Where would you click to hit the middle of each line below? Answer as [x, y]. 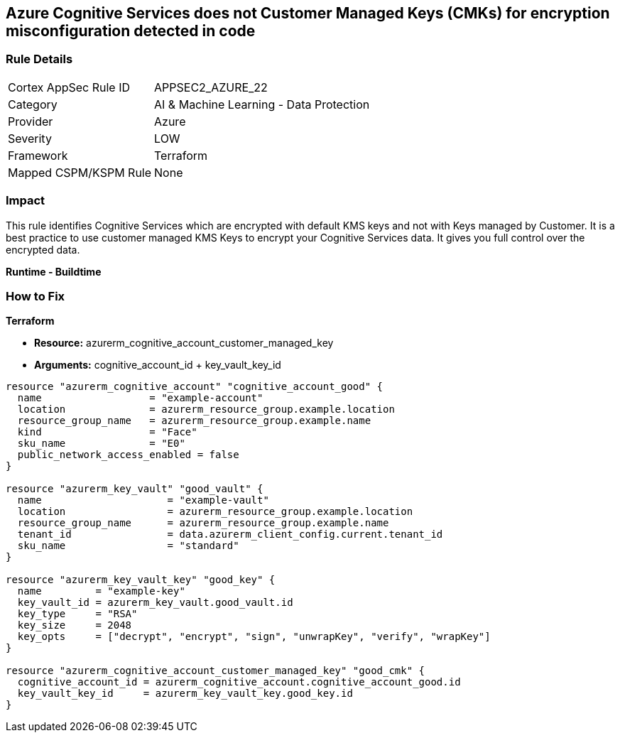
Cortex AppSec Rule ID [69, 87]
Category [33, 104]
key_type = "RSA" [77, 614]
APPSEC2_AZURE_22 [211, 87]
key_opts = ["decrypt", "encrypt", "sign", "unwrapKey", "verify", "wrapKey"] [254, 637]
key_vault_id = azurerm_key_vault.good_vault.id [155, 603]
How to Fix [36, 296]
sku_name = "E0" [101, 444]
